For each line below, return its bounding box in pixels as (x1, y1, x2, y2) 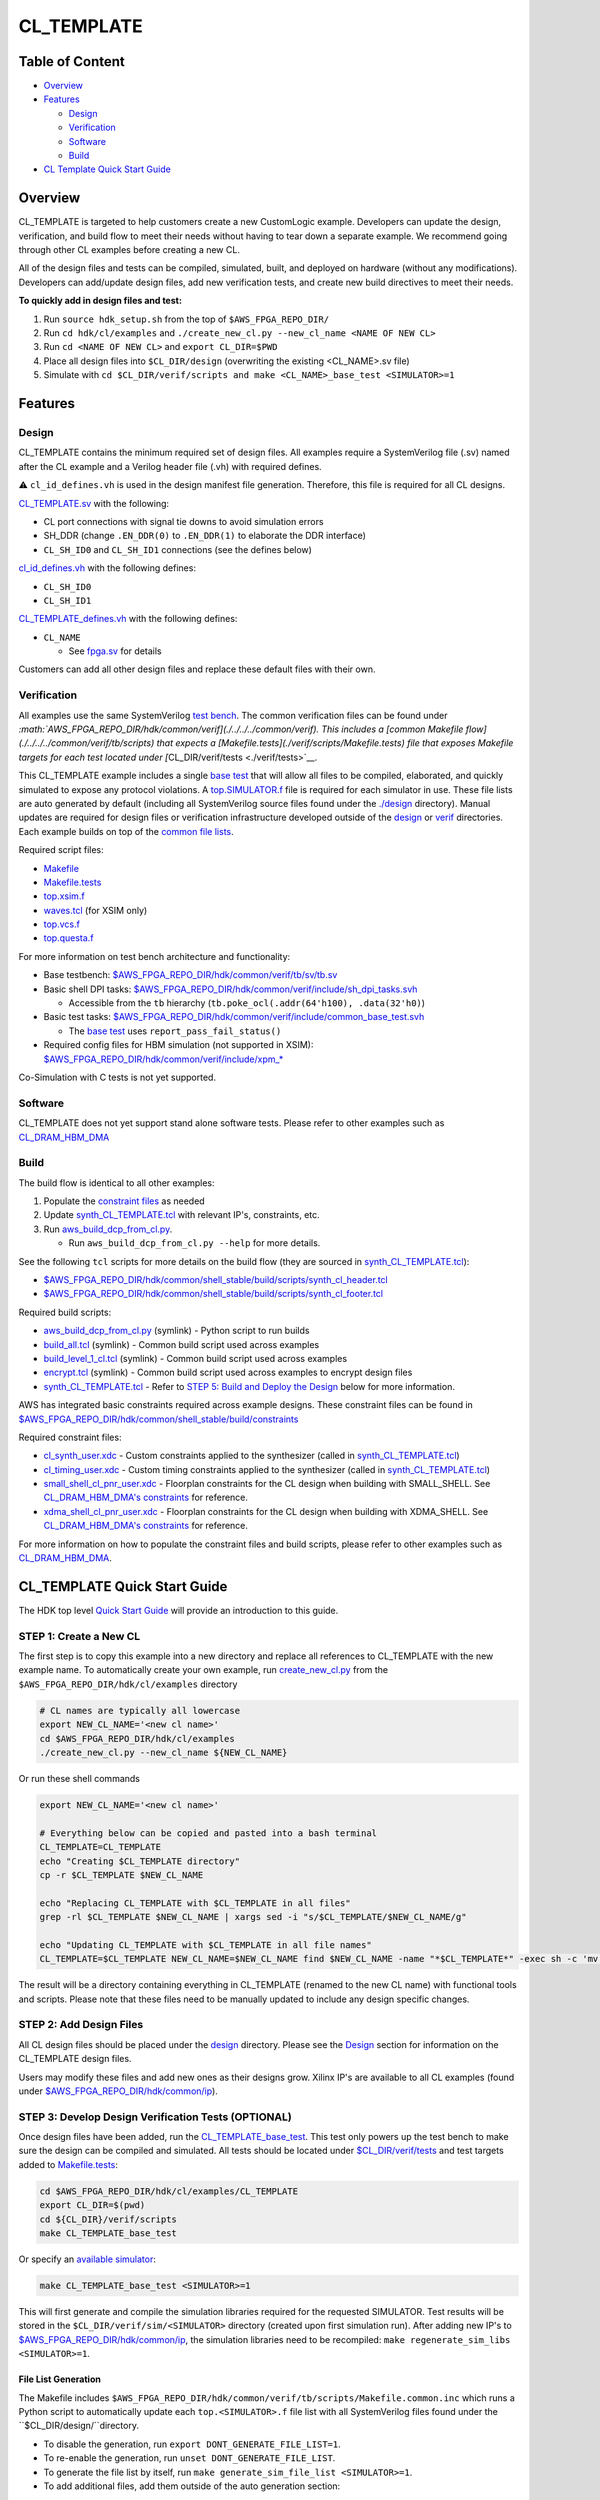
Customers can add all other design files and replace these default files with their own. (18, 663, 376, 675)
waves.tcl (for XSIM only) (43, 904, 148, 916)
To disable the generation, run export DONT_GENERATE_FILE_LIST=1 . (43, 2438, 341, 2450)
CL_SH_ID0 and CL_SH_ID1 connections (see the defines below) (43, 543, 312, 555)
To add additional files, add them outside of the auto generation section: (43, 2480, 341, 2492)
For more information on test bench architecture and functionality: (18, 950, 291, 962)
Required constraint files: (18, 1431, 122, 1443)
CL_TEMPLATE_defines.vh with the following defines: (18, 613, 238, 625)
